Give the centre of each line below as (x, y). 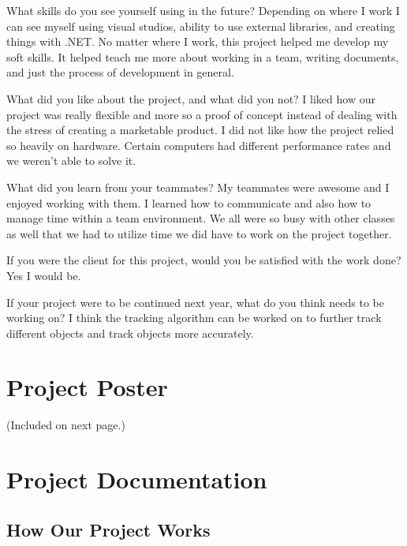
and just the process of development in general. (120, 72)
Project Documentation (137, 479)
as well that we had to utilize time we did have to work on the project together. (199, 233)
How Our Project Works (108, 529)
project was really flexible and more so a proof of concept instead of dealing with (202, 114)
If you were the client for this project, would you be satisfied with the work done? (204, 260)
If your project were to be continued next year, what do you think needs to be (195, 302)
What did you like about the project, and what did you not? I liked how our (191, 98)
